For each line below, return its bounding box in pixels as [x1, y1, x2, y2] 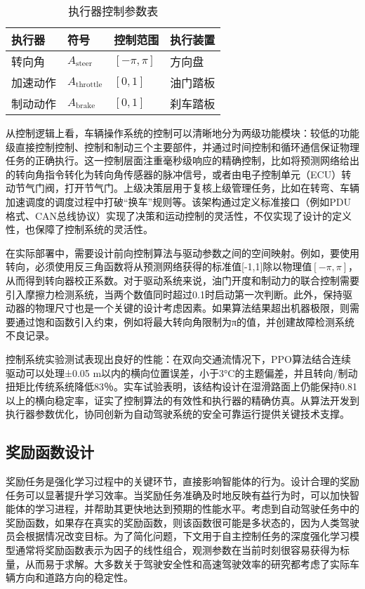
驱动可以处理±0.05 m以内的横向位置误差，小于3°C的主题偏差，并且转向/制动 [6, 365, 358, 380]
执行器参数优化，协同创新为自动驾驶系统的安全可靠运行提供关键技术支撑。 [6, 406, 350, 421]
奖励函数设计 [6, 441, 94, 463]
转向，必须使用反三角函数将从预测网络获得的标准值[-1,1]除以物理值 [6, 259, 312, 274]
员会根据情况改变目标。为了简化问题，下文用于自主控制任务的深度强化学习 [6, 529, 350, 543]
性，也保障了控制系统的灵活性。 [6, 222, 153, 237]
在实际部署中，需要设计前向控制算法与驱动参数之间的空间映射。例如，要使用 [6, 245, 359, 260]
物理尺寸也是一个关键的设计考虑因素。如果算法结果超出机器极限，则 [34, 300, 350, 315]
